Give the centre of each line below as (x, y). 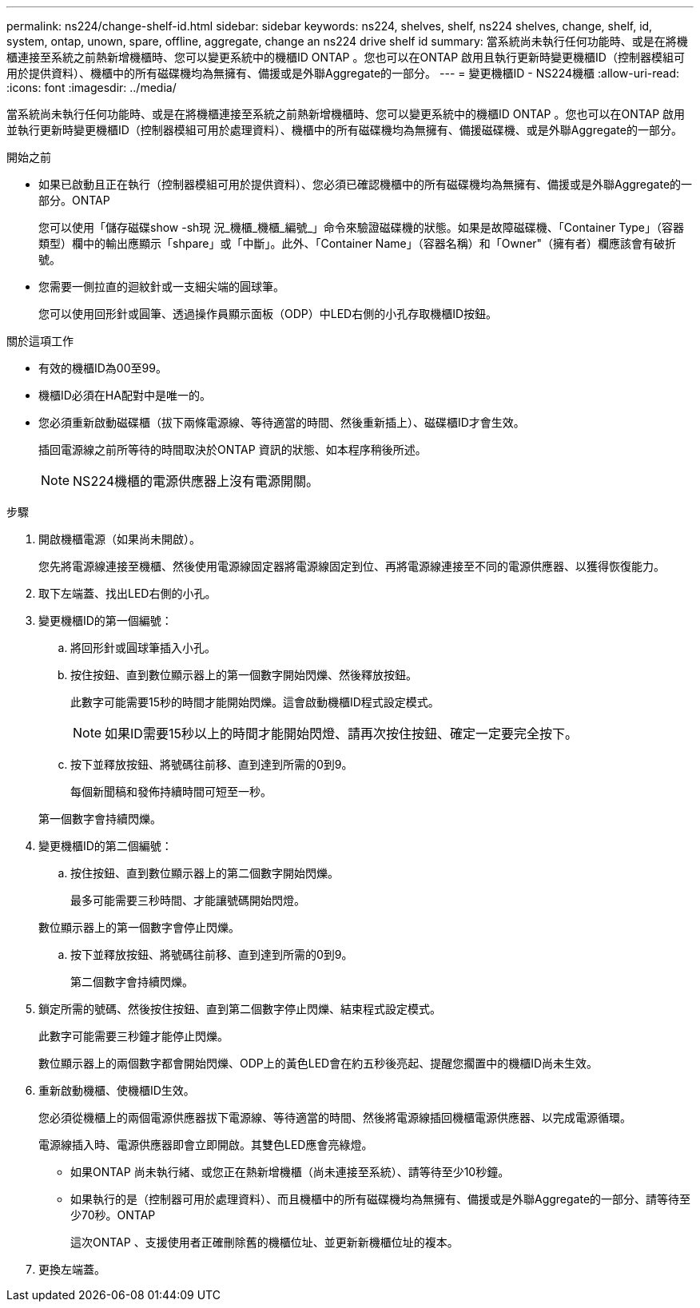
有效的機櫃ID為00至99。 (103, 368)
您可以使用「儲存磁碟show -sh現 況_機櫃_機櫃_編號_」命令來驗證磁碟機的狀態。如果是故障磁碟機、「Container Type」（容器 (361, 227)
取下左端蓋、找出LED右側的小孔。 (127, 593)
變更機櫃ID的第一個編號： (105, 620)
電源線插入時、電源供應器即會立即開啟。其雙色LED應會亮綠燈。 (206, 1145)
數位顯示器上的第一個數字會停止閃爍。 (139, 927)
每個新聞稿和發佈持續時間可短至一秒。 (171, 791)
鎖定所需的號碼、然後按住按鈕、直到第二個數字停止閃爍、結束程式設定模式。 (240, 1009)
